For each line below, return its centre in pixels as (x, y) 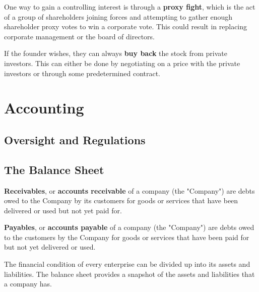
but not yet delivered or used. (50, 247)
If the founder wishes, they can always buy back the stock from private (116, 53)
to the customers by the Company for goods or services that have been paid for (127, 237)
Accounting (44, 108)
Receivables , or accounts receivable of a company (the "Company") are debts (129, 190)
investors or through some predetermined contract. (82, 73)
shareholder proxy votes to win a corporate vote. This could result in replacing (126, 26)
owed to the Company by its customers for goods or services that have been (121, 200)
